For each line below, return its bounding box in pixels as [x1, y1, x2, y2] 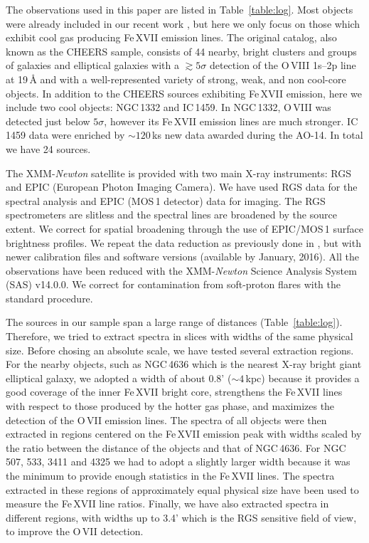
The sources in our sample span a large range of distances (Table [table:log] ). [6, 315, 343, 330]
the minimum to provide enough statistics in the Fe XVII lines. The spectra [6, 468, 335, 483]
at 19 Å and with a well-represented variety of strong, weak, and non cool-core [6, 71, 346, 86]
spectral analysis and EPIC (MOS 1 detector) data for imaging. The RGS [6, 193, 326, 208]
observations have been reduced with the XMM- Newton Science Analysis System [6, 263, 357, 278]
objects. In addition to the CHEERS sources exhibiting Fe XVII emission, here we [6, 85, 362, 100]
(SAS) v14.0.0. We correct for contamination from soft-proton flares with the [6, 277, 341, 292]
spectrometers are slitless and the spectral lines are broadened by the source [6, 207, 337, 222]
